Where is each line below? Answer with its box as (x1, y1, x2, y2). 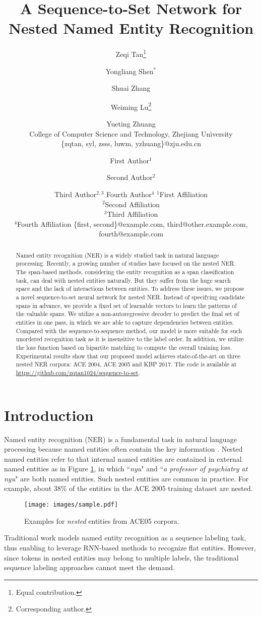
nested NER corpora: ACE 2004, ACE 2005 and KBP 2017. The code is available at (16, 360, 237, 368)
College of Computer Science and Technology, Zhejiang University (29, 128, 233, 139)
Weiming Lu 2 (110, 100, 152, 112)
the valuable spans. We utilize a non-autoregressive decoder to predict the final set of (16, 310, 239, 318)
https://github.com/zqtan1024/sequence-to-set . (16, 368, 140, 377)
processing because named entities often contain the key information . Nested (4, 444, 243, 454)
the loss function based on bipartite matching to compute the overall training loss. (16, 343, 232, 351)
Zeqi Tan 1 (115, 47, 147, 59)
